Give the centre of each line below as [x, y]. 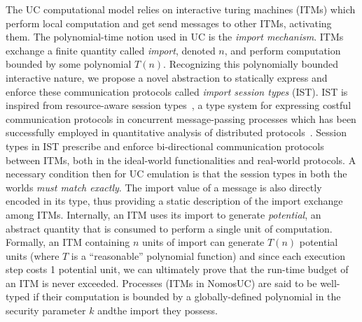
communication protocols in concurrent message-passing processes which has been [181, 118]
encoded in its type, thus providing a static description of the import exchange [174, 201]
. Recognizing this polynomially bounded [251, 64]
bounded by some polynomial [69, 64]
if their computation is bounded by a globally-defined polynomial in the [187, 297]
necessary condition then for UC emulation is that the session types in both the [176, 174]
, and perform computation [283, 50]
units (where [33, 255]
